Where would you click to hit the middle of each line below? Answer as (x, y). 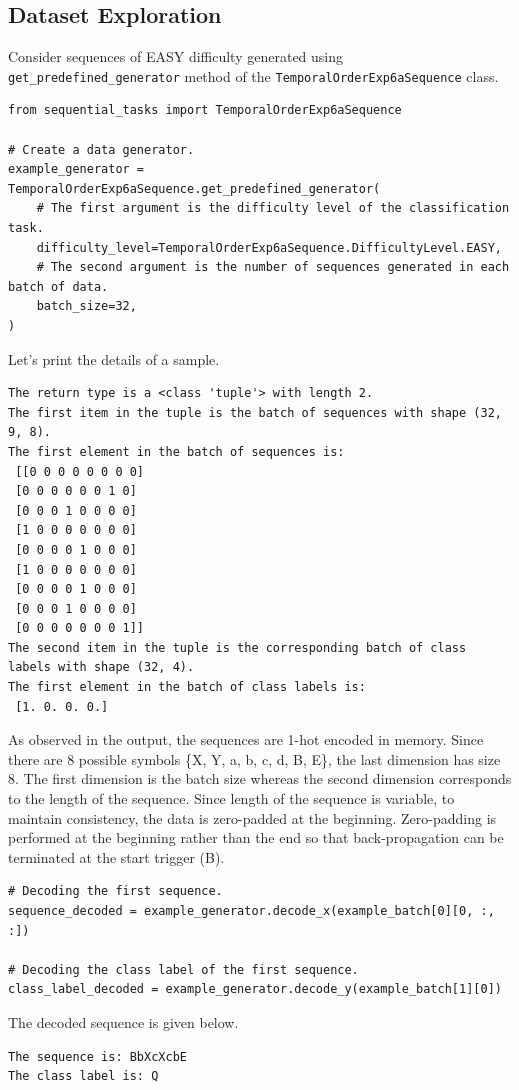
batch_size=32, (86, 306)
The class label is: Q (83, 1076)
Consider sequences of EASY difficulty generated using (176, 56)
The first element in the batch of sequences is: (176, 451)
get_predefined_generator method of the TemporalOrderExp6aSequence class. (253, 75)
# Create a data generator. (101, 149)
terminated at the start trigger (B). (116, 856)
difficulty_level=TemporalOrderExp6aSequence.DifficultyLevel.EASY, (269, 247)
